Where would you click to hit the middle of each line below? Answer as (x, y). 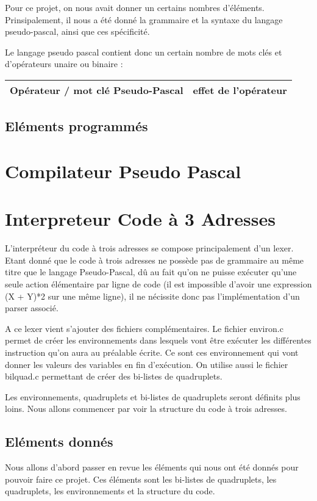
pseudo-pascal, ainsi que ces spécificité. (77, 31)
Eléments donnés (59, 442)
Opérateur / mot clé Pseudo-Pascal (97, 90)
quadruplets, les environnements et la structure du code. (110, 491)
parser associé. (32, 308)
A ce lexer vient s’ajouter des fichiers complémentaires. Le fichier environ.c (144, 328)
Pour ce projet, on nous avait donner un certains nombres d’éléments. (135, 7)
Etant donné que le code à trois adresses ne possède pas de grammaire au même (155, 260)
